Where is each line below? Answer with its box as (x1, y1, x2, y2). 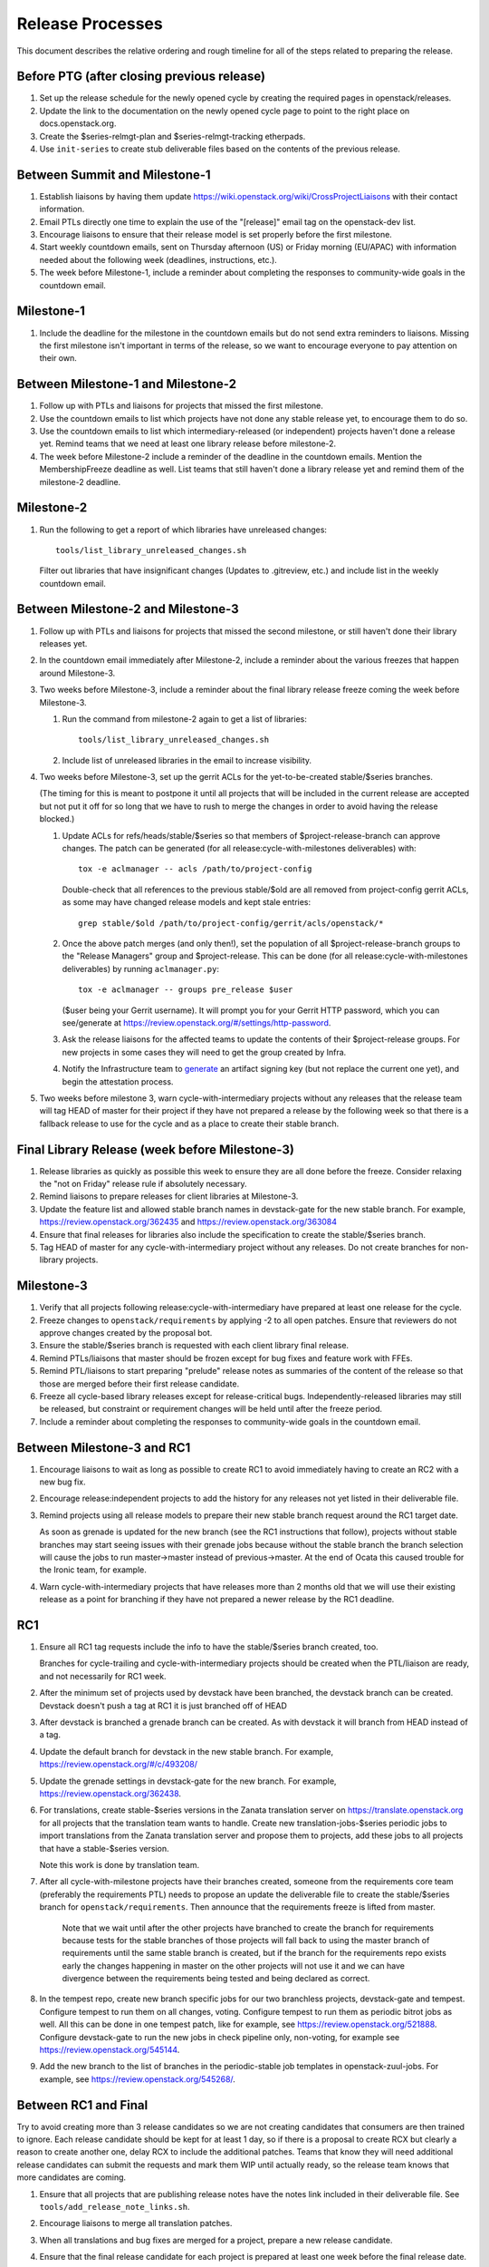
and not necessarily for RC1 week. (39, 1670, 167, 1681)
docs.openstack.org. (39, 118, 117, 129)
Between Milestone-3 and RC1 (16, 1440, 191, 1455)
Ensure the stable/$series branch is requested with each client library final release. (39, 1340, 349, 1351)
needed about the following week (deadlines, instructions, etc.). (39, 254, 278, 265)
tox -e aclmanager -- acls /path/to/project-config (78, 864, 312, 874)
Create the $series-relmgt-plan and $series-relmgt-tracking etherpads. (39, 131, 306, 141)
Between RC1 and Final (16, 2097, 149, 2113)
